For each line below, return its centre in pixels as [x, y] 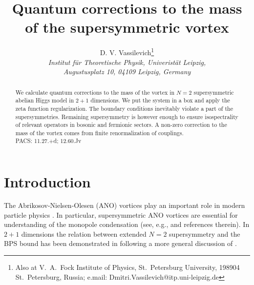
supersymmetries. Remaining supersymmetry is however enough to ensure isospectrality [127, 116]
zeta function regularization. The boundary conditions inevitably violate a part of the [124, 108]
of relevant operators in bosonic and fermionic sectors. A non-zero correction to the [121, 125]
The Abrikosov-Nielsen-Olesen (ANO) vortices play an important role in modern [125, 205]
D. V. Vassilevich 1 [127, 51]
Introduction [47, 182]
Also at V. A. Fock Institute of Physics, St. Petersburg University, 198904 [127, 267]
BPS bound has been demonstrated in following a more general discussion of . [120, 243]
